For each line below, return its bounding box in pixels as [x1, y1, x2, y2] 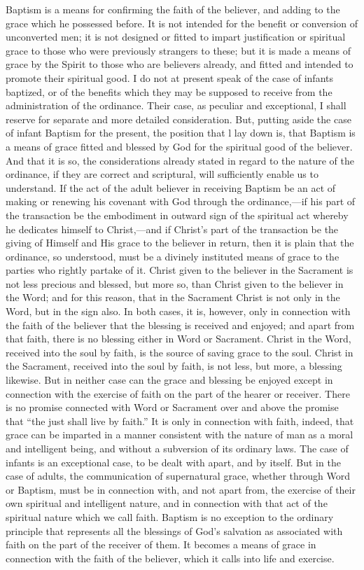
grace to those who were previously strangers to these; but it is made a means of [6, 43, 351, 57]
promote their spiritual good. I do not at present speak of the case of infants [6, 70, 333, 85]
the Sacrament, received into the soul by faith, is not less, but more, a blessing [6, 359, 342, 373]
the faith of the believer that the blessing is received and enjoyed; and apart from [6, 317, 355, 332]
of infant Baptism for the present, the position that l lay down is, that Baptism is [6, 125, 356, 140]
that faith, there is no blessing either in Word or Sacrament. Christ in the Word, [6, 331, 351, 346]
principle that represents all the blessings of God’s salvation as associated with [6, 523, 343, 538]
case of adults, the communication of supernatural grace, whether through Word [6, 468, 351, 483]
